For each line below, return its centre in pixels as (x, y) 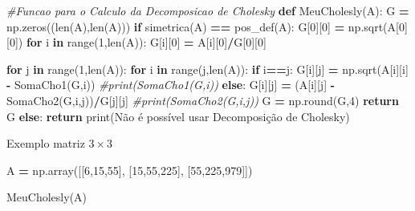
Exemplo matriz (46, 143)
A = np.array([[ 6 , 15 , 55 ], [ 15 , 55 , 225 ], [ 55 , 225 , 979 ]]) (130, 170)
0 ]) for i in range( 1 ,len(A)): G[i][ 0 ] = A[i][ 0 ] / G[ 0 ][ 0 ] (138, 42)
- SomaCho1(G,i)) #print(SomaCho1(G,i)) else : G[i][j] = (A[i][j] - (171, 85)
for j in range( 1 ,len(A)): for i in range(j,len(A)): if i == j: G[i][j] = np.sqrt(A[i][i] (207, 69)
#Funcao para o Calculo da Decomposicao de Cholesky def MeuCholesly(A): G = (208, 10)
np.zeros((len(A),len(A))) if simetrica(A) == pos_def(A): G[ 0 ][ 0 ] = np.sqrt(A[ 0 (205, 26)
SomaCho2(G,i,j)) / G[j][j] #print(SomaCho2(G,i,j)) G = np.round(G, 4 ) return (203, 100)
